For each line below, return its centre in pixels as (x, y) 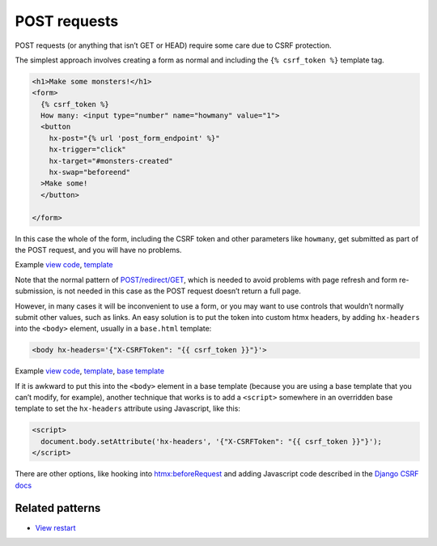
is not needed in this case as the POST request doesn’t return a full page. (179, 291)
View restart (55, 527)
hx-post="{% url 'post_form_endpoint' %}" (134, 138)
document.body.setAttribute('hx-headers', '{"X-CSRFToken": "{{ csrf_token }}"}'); (211, 441)
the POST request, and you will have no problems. (98, 250)
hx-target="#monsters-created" (111, 161)
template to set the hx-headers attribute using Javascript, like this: (127, 408)
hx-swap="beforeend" (90, 173)
